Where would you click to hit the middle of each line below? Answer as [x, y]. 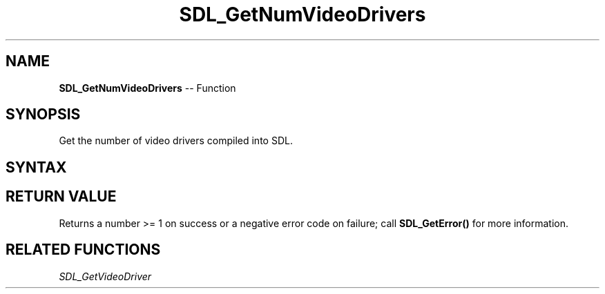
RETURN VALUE [61, 197]
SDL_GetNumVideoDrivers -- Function [147, 88]
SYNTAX [36, 167]
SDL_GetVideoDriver [105, 276]
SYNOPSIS [43, 115]
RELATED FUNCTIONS [83, 250]
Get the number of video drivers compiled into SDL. [176, 141]
